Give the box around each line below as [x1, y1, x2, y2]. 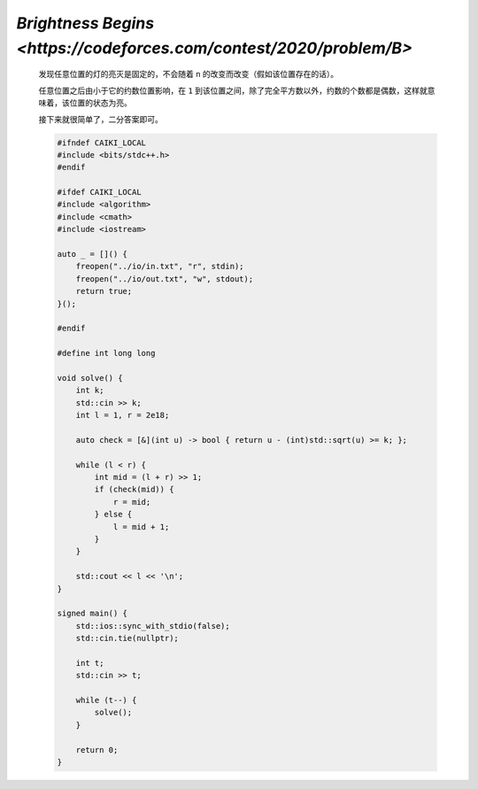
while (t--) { [75, 695, 137, 706]
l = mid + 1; [112, 522, 170, 531]
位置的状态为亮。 [69, 97, 132, 108]
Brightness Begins [16, 13, 155, 33]
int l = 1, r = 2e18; [75, 410, 170, 421]
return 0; [75, 745, 119, 754]
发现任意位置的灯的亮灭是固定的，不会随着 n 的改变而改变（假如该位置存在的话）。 [38, 69, 339, 80]
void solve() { [57, 373, 123, 383]
